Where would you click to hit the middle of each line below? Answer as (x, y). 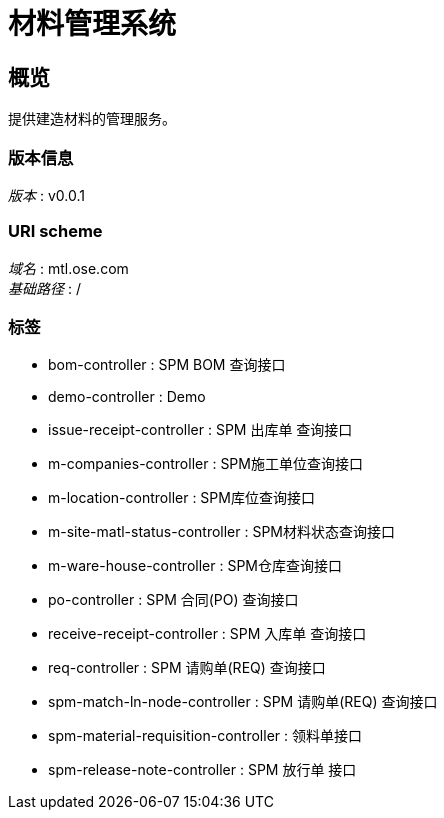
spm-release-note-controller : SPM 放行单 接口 (202, 770)
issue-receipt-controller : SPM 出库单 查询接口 (200, 430)
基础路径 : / (44, 288)
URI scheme (55, 231)
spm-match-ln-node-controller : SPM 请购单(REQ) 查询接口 (243, 702)
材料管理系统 (92, 24)
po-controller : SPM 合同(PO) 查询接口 (173, 600)
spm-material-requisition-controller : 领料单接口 (205, 736)
